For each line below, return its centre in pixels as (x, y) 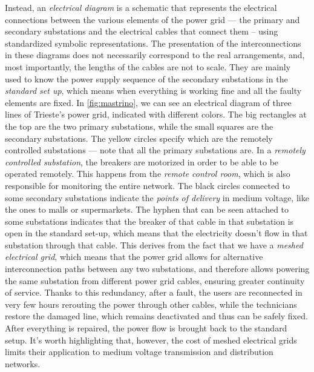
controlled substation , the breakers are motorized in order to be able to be (142, 161)
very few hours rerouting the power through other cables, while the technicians (151, 304)
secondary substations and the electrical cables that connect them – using (142, 31)
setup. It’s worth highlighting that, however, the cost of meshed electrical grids (151, 340)
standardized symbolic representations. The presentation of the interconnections (153, 43)
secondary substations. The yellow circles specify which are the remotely (139, 138)
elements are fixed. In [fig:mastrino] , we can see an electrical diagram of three (148, 102)
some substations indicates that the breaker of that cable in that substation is (149, 221)
